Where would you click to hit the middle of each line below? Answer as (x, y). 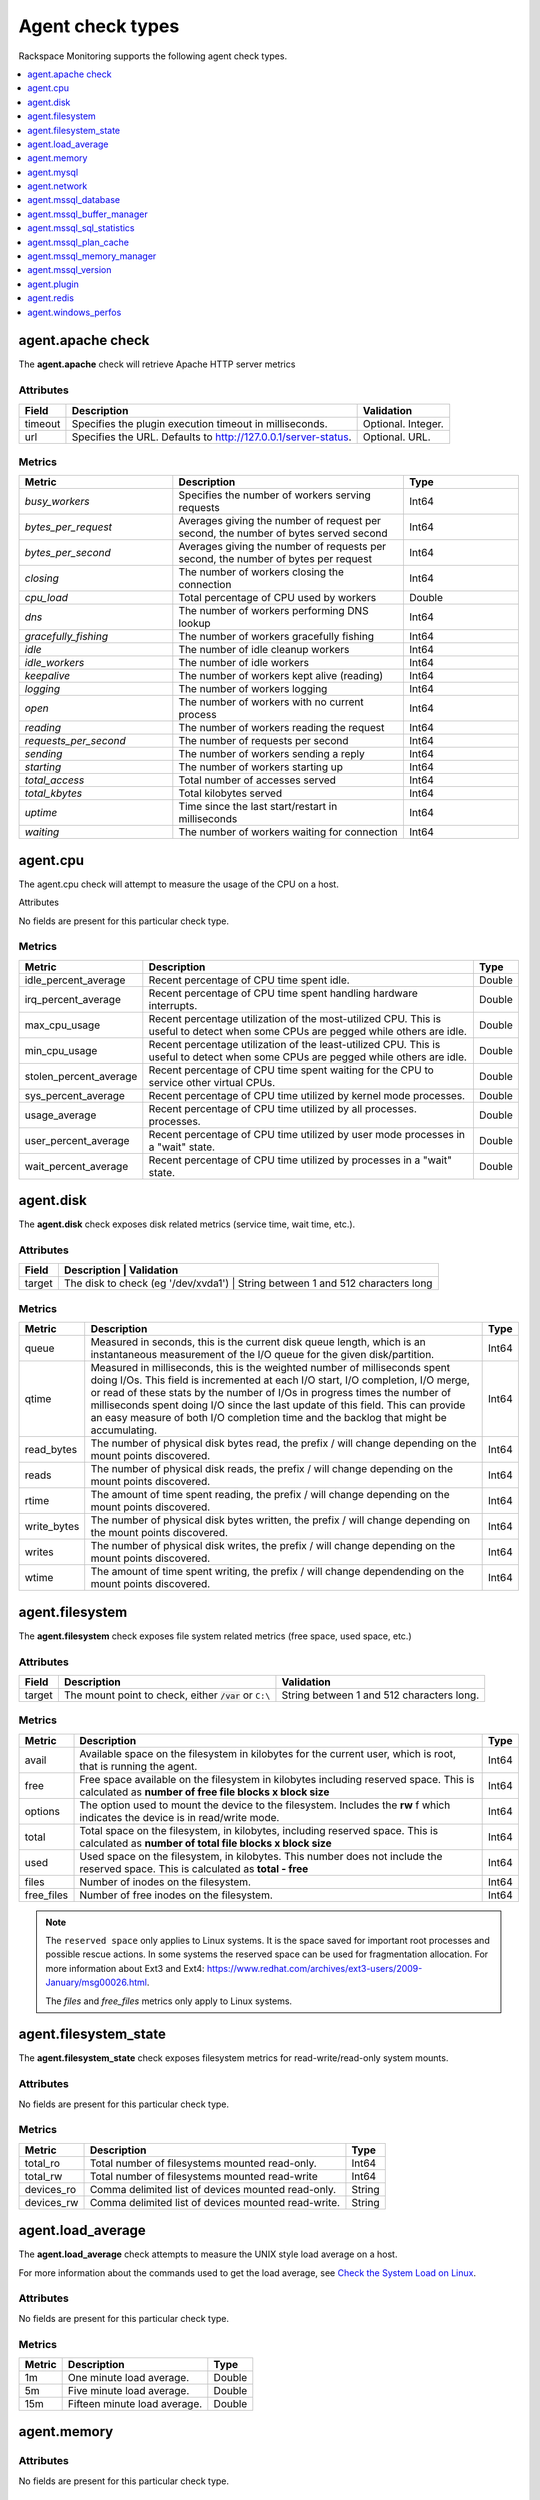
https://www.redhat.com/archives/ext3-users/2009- (314, 1968)
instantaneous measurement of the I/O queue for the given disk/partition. (262, 1355)
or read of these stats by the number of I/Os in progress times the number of (271, 1393)
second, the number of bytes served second (283, 533)
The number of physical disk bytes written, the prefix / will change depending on (280, 1520)
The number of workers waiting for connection (288, 832)
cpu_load (46, 598)
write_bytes (52, 1527)
